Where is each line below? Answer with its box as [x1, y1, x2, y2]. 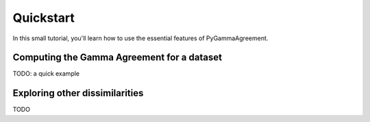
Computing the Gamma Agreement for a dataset [12, 52, 223, 63]
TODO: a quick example [12, 70, 80, 78]
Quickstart [12, 10, 75, 25]
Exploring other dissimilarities [12, 87, 144, 99]
